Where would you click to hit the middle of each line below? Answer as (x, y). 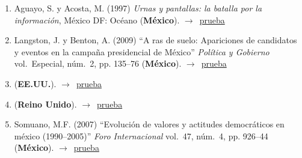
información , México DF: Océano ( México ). (97, 20)
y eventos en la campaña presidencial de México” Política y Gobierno (142, 51)
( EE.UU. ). (35, 83)
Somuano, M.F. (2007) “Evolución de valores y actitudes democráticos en (149, 124)
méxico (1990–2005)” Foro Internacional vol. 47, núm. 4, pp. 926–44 (141, 135)
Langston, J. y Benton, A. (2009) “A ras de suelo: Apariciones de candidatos (156, 40)
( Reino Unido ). (45, 104)
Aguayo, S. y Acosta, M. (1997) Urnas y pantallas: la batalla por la (138, 8)
